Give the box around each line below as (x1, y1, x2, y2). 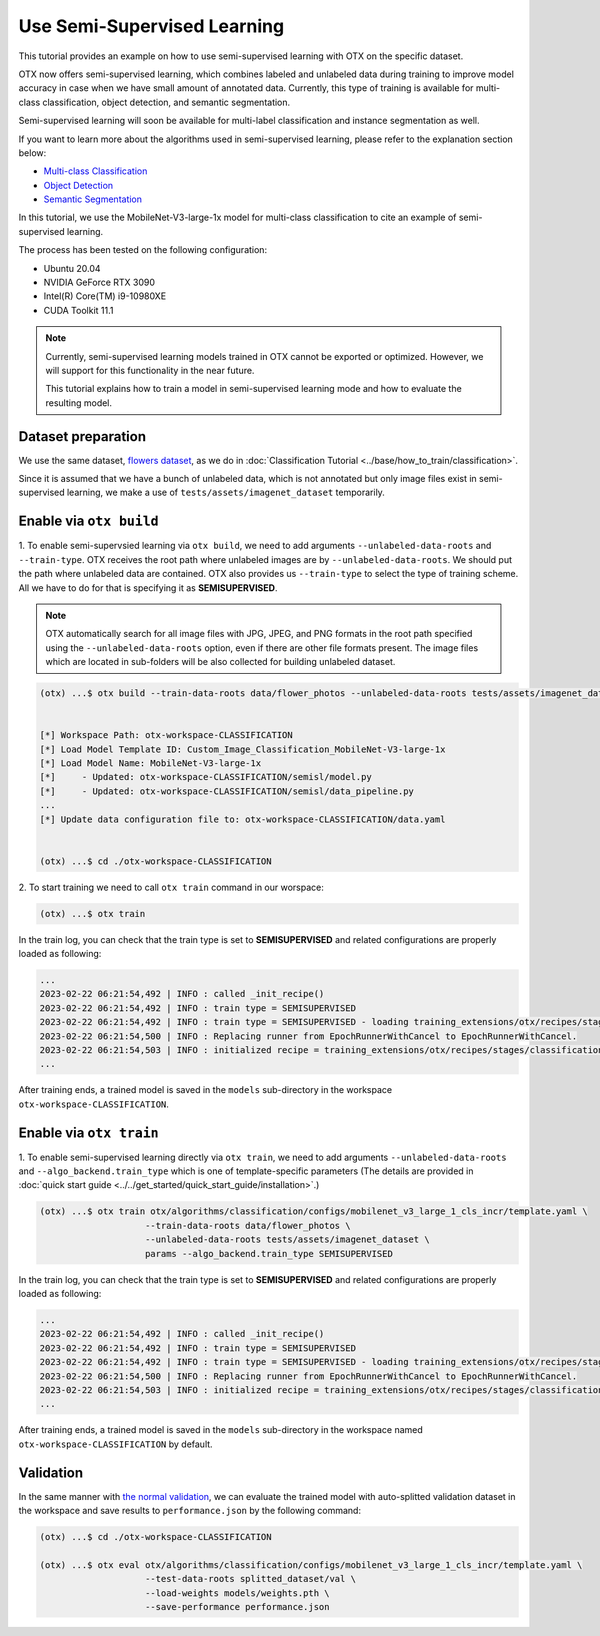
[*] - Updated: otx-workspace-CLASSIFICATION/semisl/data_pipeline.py (39, 785, 415, 797)
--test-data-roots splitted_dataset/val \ (145, 1573, 357, 1585)
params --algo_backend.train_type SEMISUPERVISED (145, 1248, 394, 1259)
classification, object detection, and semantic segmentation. (41, 96, 291, 108)
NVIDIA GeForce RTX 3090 (43, 276, 155, 289)
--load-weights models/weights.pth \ (145, 1587, 330, 1599)
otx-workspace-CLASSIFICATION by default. (18, 1438, 214, 1450)
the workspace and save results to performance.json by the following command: (18, 1505, 362, 1517)
